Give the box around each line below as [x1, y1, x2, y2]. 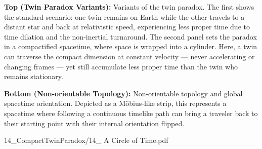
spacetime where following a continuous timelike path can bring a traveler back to [4, 107, 258, 118]
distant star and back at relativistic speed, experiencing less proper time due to [4, 21, 250, 32]
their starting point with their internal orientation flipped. [4, 118, 185, 128]
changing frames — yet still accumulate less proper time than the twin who [4, 61, 238, 71]
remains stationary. [4, 71, 63, 82]
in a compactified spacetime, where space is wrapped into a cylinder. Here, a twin [4, 41, 257, 52]
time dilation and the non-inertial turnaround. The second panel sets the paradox [4, 31, 257, 42]
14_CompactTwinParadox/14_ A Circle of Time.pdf [4, 135, 168, 145]
